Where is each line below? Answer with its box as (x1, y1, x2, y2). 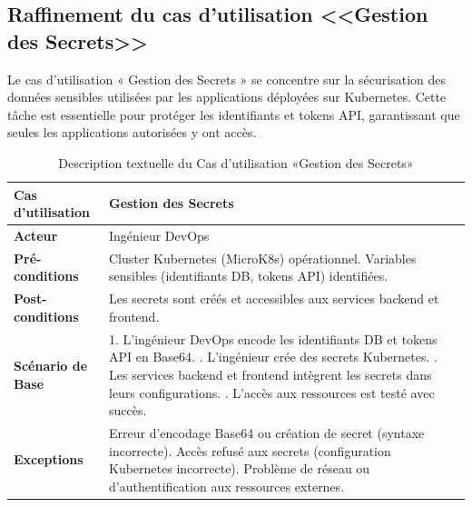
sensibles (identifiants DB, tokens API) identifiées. (108, 266, 388, 285)
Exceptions (14, 450, 84, 469)
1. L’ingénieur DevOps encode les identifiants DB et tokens (108, 329, 438, 348)
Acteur (14, 226, 58, 244)
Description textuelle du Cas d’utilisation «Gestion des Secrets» (58, 153, 414, 172)
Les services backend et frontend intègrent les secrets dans (108, 364, 432, 383)
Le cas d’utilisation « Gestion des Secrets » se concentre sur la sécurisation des (7, 69, 446, 88)
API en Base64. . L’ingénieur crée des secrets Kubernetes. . (108, 347, 438, 366)
